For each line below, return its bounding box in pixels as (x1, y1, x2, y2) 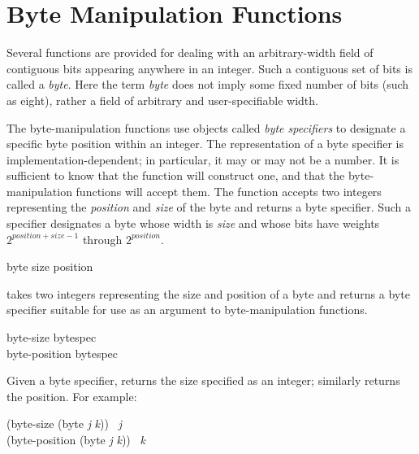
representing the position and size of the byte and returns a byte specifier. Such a (6, 199, 412, 216)
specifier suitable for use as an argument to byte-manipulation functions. (6, 301, 368, 318)
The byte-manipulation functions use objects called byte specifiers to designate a (6, 119, 406, 136)
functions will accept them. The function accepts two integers (76, 182, 382, 199)
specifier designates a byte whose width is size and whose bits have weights (6, 215, 380, 232)
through (82, 230, 123, 247)
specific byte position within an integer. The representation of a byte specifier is (6, 135, 404, 152)
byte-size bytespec (6, 329, 97, 346)
